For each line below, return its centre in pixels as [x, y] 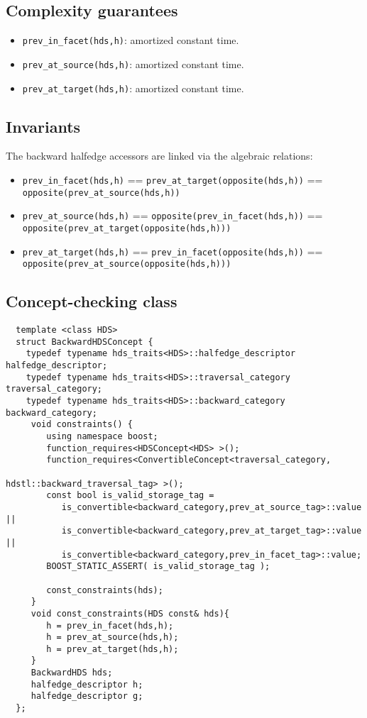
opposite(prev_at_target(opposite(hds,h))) [127, 228]
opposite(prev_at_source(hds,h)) [101, 193]
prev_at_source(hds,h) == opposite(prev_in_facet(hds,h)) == [172, 215]
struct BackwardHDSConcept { [84, 342]
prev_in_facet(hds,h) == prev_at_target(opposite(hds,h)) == [172, 179]
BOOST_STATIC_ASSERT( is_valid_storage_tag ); [158, 567]
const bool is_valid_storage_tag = [130, 496]
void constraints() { [82, 425]
